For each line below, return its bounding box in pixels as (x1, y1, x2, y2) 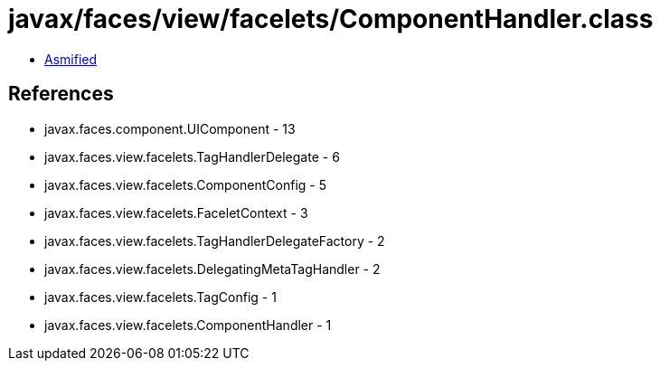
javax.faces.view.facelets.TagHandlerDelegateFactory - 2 (44, 232, 385, 249)
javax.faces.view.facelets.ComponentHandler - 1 (44, 316, 332, 333)
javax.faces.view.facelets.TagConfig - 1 (44, 288, 277, 305)
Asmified (44, 51, 98, 67)
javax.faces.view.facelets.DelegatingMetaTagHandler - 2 (44, 260, 381, 277)
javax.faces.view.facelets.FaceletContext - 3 (44, 204, 308, 221)
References (8, 82, 114, 106)
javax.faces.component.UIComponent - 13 (44, 120, 296, 137)
